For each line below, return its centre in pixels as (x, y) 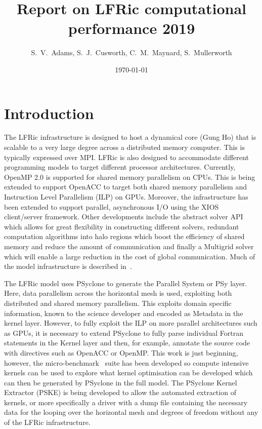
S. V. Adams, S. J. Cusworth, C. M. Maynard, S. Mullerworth (132, 52)
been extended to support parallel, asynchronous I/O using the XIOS (112, 206)
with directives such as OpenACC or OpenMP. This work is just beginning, (121, 352)
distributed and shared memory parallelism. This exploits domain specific (118, 303)
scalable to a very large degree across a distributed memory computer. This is (124, 147)
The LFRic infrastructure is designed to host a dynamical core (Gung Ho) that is (130, 137)
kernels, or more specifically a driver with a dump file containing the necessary (126, 402)
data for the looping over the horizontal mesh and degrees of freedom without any (131, 412)
